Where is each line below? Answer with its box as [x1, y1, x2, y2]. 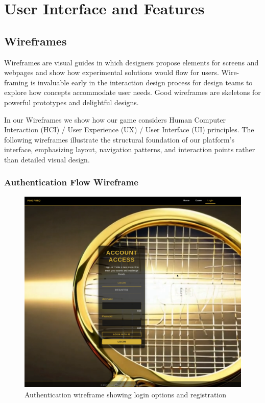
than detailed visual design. [4, 154, 90, 164]
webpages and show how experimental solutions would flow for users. [4, 67, 219, 78]
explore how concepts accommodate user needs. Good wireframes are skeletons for [4, 87, 261, 98]
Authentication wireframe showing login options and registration [25, 389, 227, 399]
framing [4, 77, 29, 87]
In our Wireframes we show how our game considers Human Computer [4, 114, 226, 125]
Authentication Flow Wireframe [4, 176, 138, 188]
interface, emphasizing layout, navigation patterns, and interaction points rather [4, 144, 255, 155]
